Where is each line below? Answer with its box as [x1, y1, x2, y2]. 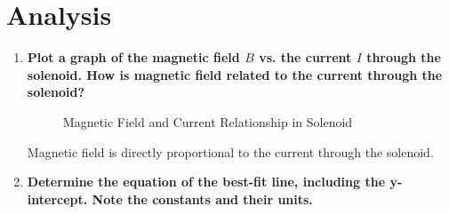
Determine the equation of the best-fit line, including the [27, 172, 386, 191]
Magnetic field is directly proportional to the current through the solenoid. [27, 142, 434, 161]
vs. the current [259, 48, 352, 67]
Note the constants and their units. [92, 189, 313, 208]
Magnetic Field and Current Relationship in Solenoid [62, 112, 353, 131]
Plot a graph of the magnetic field [27, 48, 240, 67]
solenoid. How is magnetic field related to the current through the [27, 65, 443, 83]
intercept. [27, 189, 88, 208]
